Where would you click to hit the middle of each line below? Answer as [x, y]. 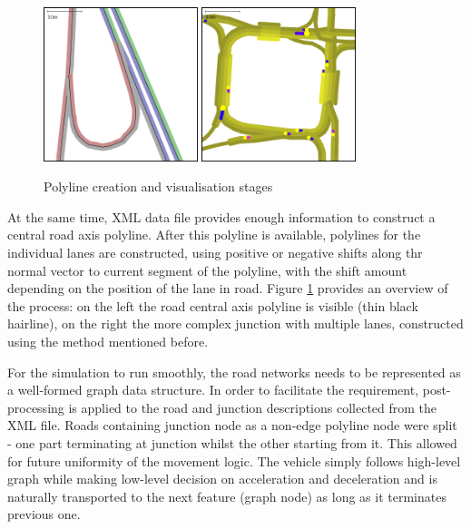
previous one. [44, 514]
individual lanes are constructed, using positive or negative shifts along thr [215, 252]
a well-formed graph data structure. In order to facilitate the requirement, [213, 390]
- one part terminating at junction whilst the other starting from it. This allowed [232, 442]
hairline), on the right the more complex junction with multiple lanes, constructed [235, 323]
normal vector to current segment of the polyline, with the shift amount [207, 270]
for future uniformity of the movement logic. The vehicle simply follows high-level [234, 460]
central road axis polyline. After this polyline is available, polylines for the [214, 235]
